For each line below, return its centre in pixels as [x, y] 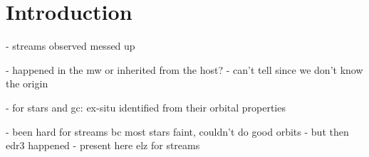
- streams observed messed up [71, 46]
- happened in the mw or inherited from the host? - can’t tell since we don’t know [184, 69]
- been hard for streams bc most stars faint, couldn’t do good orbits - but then [177, 131]
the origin [27, 83]
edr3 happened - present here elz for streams [103, 145]
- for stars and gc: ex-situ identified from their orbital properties [146, 107]
